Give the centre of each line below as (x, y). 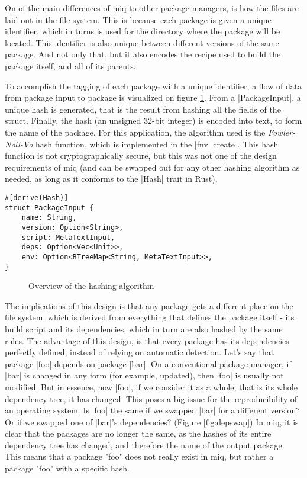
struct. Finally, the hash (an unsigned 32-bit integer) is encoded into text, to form (153, 121)
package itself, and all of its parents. (70, 65)
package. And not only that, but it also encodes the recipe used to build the (143, 54)
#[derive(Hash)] (37, 198)
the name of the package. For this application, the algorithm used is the (135, 132)
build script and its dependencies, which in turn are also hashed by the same (144, 328)
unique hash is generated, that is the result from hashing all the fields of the (143, 109)
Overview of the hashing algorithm (91, 286)
